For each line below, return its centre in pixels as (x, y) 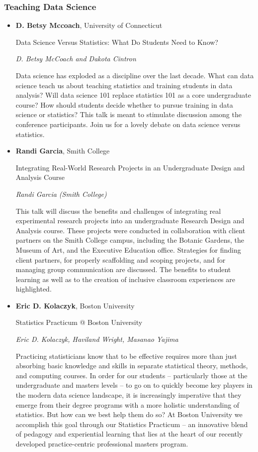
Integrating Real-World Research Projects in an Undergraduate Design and (130, 167)
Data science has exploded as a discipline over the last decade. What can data (135, 75)
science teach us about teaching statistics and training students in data (124, 85)
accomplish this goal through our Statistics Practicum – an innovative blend (132, 424)
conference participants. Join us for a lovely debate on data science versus (128, 124)
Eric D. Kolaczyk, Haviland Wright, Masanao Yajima (97, 339)
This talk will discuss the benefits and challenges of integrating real (118, 211)
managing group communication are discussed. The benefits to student (123, 269)
